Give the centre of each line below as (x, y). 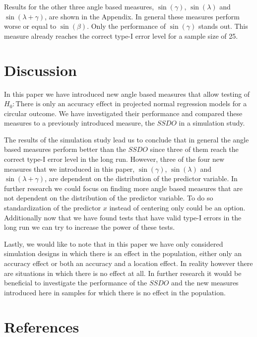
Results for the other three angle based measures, (79, 6)
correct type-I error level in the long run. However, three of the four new (114, 159)
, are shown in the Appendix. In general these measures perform (142, 16)
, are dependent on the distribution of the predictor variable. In (141, 178)
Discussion (40, 70)
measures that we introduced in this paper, (69, 168)
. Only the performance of (126, 26)
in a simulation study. (212, 123)
